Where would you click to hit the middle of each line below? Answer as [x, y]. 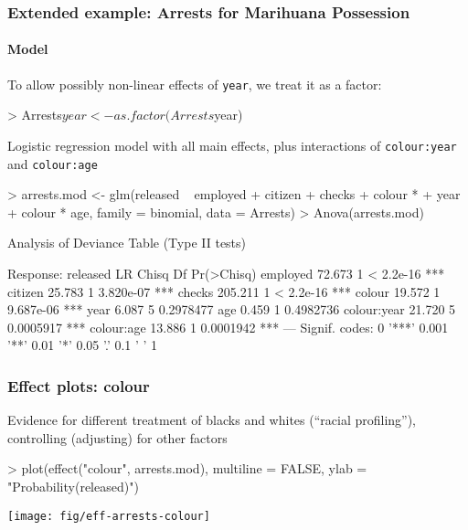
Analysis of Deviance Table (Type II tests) [127, 243]
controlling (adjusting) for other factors [117, 437]
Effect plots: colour [79, 385]
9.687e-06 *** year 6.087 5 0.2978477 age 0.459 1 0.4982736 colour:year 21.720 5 [232, 309]
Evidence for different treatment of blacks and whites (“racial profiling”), [212, 420]
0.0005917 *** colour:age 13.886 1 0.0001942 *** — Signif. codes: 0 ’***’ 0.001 [228, 327]
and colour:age [53, 163]
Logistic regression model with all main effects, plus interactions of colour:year [232, 145]
